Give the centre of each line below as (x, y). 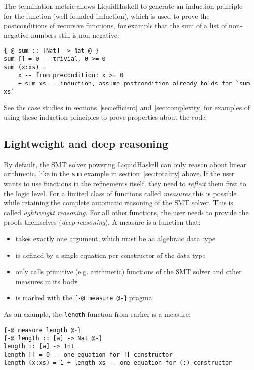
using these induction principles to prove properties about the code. (106, 117)
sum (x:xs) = (25, 67)
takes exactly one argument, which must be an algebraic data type (115, 238)
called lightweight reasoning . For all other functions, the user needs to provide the (126, 212)
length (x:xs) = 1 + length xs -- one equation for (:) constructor (118, 363)
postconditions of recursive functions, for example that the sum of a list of (115, 25)
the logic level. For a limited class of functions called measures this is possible (120, 193)
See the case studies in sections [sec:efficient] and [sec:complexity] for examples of (127, 107)
